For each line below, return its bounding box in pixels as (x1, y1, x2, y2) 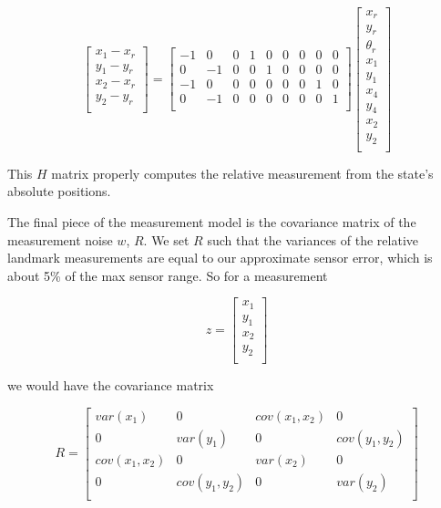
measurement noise (7, 230, 113, 249)
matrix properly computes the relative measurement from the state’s (51, 163, 434, 182)
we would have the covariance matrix (7, 376, 214, 394)
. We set (143, 230, 190, 249)
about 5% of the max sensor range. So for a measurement (7, 265, 328, 285)
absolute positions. (7, 181, 111, 201)
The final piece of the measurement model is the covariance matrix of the (7, 212, 416, 231)
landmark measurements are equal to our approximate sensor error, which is (7, 248, 433, 267)
